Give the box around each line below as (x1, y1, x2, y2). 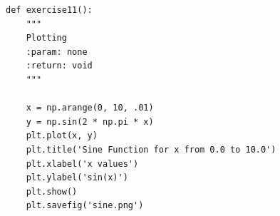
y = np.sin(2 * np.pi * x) (26, 116, 154, 127)
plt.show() (26, 186, 78, 197)
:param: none (26, 46, 88, 57)
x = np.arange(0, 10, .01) (26, 103, 154, 113)
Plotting (26, 33, 67, 43)
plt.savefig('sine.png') (26, 200, 144, 211)
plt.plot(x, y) (26, 130, 98, 141)
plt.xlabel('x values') (26, 158, 139, 169)
